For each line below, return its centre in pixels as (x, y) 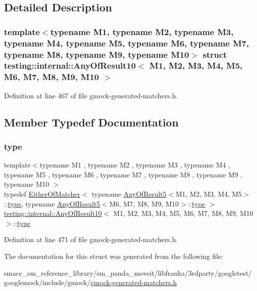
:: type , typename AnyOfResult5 (52, 203)
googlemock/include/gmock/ (47, 282)
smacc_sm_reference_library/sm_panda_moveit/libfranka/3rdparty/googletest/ (128, 272)
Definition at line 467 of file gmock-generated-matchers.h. (91, 95)
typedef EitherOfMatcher (42, 194)
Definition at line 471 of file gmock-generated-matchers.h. (91, 239)
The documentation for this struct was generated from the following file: (114, 256)
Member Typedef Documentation (91, 122)
